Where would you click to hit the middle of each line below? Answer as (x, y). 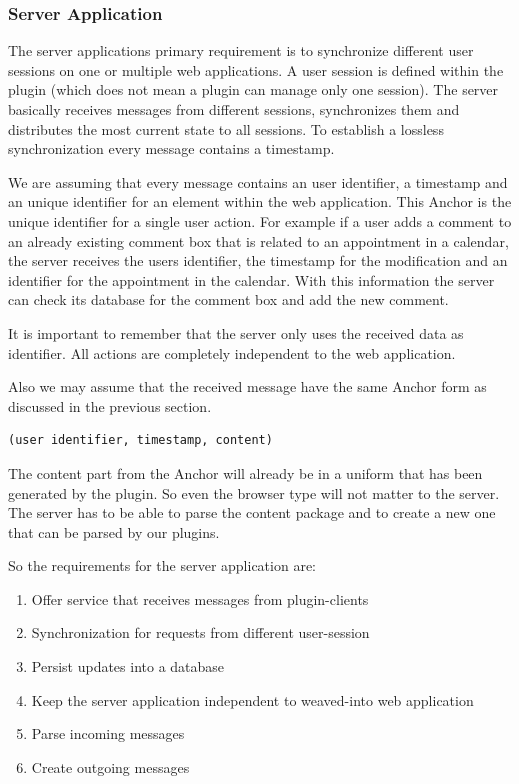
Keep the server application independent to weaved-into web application (252, 699)
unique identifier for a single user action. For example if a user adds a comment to (260, 220)
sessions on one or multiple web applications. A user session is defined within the (256, 69)
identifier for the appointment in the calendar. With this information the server (251, 279)
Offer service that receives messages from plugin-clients (200, 598)
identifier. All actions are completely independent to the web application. (232, 352)
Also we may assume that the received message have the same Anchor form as (247, 386)
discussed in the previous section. (110, 405)
